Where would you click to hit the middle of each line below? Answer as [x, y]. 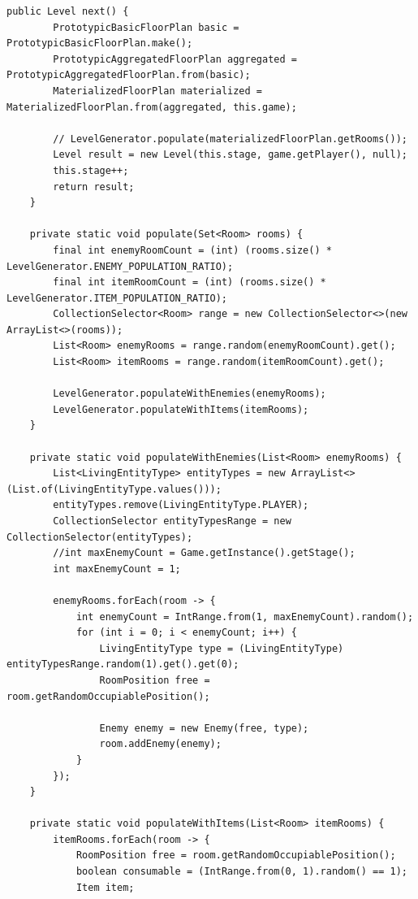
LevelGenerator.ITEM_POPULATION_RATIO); [117, 298]
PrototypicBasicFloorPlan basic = [146, 27]
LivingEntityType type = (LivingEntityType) [222, 648]
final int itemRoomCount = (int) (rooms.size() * [190, 282]
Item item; [105, 887]
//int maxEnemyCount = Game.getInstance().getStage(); [204, 553]
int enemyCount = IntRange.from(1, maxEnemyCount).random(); [245, 617]
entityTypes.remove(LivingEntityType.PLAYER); [181, 505]
